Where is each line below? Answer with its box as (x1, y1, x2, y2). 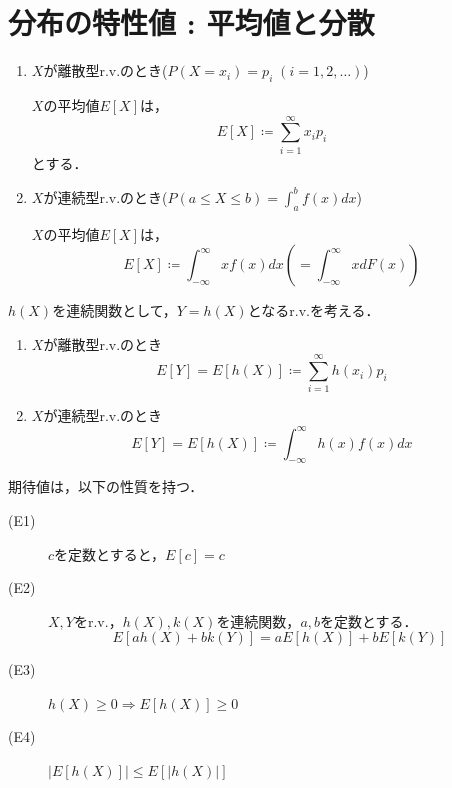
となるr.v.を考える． (247, 300, 380, 321)
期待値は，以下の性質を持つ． (8, 476, 204, 497)
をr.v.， (73, 610, 123, 631)
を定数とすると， (54, 543, 166, 564)
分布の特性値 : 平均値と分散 (8, 2, 375, 43)
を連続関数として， (52, 300, 177, 321)
